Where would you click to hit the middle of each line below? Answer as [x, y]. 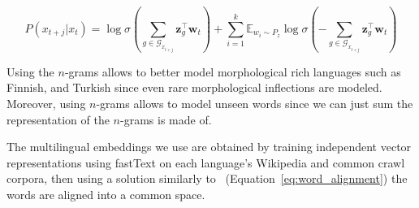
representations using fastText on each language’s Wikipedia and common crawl [206, 162]
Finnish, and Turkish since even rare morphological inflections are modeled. [194, 87]
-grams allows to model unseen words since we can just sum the [255, 103]
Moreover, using [46, 103]
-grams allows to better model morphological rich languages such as [233, 71]
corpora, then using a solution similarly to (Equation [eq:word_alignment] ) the [207, 178]
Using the [30, 71]
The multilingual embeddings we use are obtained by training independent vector [209, 147]
